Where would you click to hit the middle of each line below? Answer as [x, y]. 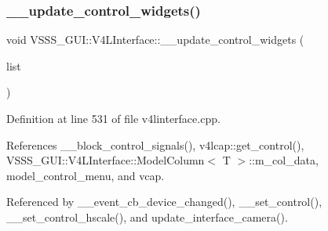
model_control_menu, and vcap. [86, 175]
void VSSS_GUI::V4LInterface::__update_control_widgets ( [155, 40]
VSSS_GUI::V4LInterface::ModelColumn [106, 160]
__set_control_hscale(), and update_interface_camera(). [147, 217]
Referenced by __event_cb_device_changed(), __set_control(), [164, 202]
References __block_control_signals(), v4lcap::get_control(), [155, 144]
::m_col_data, [284, 160]
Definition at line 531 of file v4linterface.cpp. [113, 118]
